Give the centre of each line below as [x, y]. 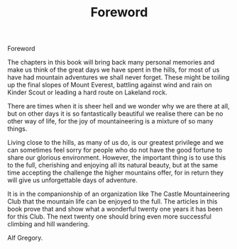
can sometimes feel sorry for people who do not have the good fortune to [115, 150]
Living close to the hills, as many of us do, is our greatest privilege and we [116, 143]
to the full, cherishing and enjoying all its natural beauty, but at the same [113, 165]
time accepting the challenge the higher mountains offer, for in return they [115, 173]
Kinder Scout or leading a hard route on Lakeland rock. [88, 92]
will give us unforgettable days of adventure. [73, 180]
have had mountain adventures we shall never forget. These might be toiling [118, 77]
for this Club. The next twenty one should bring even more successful [109, 216]
